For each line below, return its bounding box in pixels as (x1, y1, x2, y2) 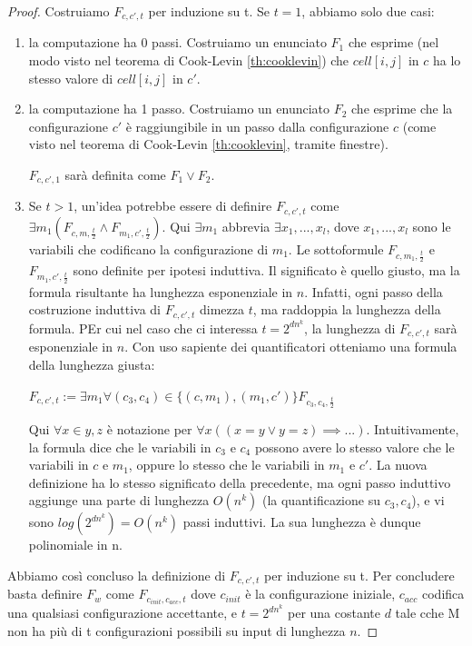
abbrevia (221, 216, 270, 235)
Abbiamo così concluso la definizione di (7, 565, 226, 584)
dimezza (199, 300, 244, 319)
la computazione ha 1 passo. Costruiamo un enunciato (28, 99, 330, 118)
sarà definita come (64, 165, 166, 184)
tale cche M (395, 603, 460, 622)
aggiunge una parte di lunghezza (28, 491, 210, 510)
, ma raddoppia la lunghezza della (252, 300, 441, 319)
